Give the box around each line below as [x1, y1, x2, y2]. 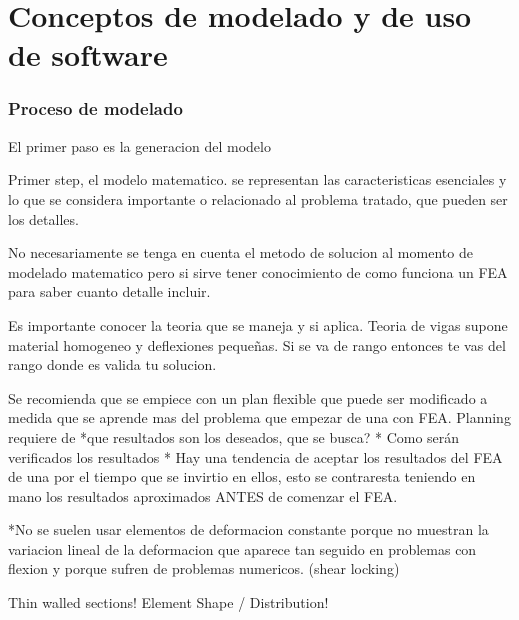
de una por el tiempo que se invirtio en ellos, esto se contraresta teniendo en [8, 466, 476, 487]
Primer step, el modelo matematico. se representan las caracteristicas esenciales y [8, 169, 507, 190]
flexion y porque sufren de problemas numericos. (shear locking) [8, 558, 400, 579]
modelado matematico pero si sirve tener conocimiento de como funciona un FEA [8, 261, 508, 282]
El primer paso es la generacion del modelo [8, 135, 271, 156]
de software [8, 34, 168, 75]
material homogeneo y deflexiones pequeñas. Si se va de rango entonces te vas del [8, 334, 506, 355]
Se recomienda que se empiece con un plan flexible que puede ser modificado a [8, 387, 488, 408]
